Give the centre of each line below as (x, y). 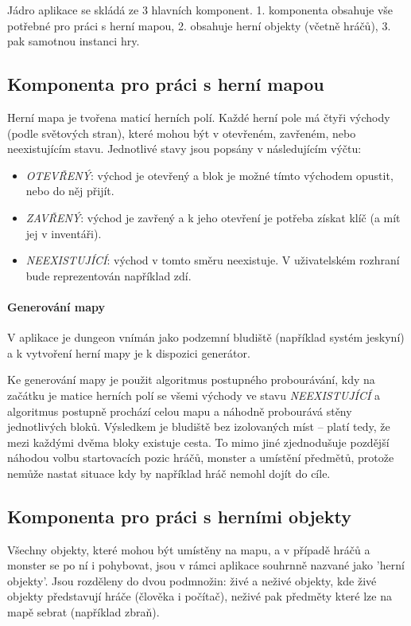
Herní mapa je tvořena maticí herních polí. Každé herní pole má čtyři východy (199, 117)
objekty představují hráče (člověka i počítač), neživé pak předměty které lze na (200, 596)
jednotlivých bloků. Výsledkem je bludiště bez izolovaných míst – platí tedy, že (199, 426)
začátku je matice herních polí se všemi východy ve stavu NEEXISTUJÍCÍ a (194, 395)
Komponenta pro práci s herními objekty (179, 516)
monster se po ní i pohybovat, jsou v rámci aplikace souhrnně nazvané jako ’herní (206, 565)
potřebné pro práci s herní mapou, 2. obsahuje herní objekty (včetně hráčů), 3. (199, 25)
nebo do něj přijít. (70, 191)
